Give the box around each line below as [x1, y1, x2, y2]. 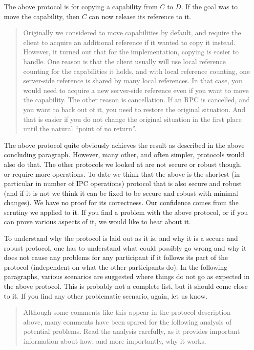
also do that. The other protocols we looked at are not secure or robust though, [4, 159, 242, 169]
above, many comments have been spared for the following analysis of [23, 316, 232, 327]
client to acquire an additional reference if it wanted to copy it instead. [23, 37, 235, 47]
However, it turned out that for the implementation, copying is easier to [23, 47, 239, 57]
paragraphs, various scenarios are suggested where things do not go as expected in [4, 271, 250, 281]
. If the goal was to [181, 1, 238, 11]
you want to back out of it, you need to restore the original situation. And [23, 104, 246, 114]
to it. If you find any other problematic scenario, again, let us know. [4, 290, 208, 301]
